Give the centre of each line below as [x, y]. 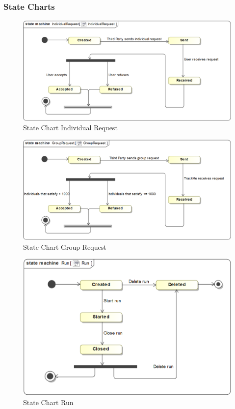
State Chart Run [48, 402]
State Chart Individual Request [70, 128]
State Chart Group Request [65, 247]
